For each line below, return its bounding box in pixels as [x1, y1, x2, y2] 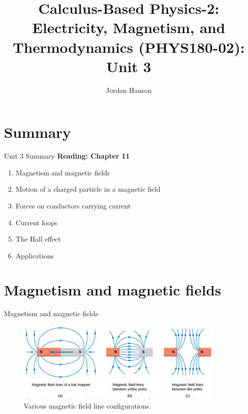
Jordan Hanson [105, 84, 152, 95]
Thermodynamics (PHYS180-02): [12, 37, 245, 57]
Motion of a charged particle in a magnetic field [15, 184, 160, 194]
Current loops [15, 217, 57, 227]
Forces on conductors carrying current [15, 201, 131, 210]
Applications [15, 250, 54, 260]
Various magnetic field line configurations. [24, 401, 151, 411]
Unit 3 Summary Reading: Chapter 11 [4, 151, 130, 161]
